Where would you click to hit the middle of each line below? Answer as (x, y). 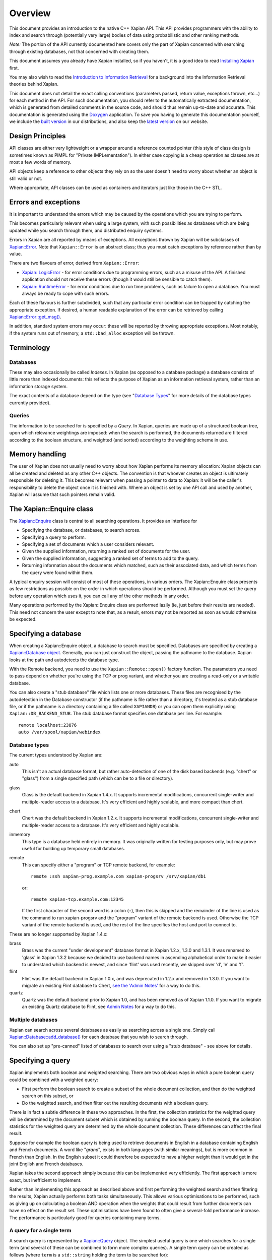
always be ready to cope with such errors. (66, 293)
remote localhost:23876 (48, 725)
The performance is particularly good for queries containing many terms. (85, 1218)
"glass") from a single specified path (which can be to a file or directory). (98, 778)
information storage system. (39, 386)
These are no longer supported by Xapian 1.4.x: (58, 934)
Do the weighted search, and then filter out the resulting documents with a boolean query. (115, 1103)
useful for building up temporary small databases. (74, 848)
